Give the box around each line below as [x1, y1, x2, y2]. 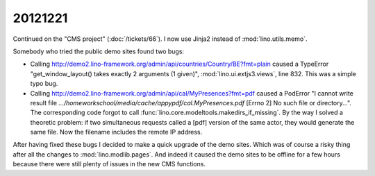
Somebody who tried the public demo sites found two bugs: [12, 47, 184, 55]
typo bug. [30, 80, 58, 88]
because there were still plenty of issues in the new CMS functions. [12, 160, 206, 168]
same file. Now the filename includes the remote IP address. [30, 128, 203, 137]
